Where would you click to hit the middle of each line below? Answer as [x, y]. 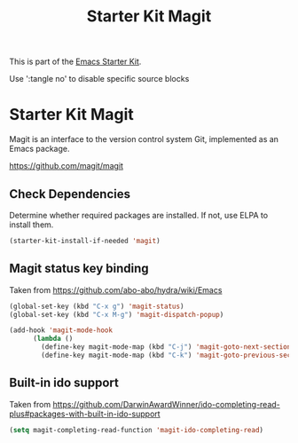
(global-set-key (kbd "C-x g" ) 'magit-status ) [97, 306]
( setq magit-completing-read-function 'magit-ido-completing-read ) [137, 430]
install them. [31, 225]
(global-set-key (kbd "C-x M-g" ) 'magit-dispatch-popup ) [117, 314]
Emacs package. [39, 149]
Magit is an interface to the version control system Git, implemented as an [144, 139]
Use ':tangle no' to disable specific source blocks [99, 79]
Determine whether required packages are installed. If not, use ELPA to [139, 215]
